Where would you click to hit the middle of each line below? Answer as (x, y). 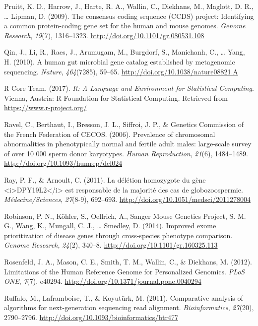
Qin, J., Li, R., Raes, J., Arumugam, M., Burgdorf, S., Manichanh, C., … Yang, (125, 52)
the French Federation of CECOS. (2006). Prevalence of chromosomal (110, 134)
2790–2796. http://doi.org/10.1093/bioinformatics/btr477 (91, 317)
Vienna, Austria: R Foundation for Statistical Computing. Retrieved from (116, 98)
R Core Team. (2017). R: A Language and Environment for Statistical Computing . (129, 88)
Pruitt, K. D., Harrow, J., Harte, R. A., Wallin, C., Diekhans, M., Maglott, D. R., (129, 6)
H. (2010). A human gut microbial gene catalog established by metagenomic (120, 61)
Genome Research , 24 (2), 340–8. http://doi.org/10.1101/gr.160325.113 (111, 245)
